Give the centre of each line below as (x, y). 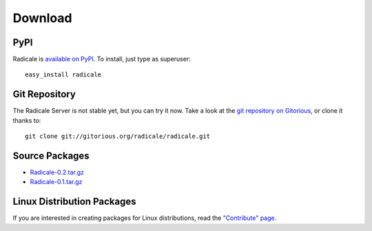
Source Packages (51, 155)
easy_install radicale (63, 75)
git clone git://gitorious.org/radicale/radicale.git (117, 137)
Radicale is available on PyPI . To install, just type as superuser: (102, 59)
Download (42, 18)
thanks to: (27, 120)
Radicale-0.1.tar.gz (56, 182)
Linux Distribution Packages (74, 202)
